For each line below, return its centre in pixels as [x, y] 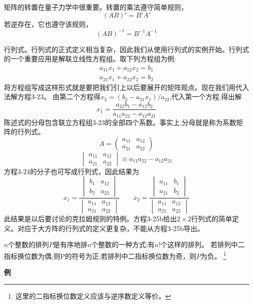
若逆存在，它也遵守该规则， [48, 24]
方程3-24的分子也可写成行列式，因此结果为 [72, 171]
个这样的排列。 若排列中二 [203, 244]
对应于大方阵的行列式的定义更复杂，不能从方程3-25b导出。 [111, 228]
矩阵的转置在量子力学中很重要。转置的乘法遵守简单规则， [96, 7]
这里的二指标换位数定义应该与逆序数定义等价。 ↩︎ [93, 295]
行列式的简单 [212, 219]
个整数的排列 [28, 244]
